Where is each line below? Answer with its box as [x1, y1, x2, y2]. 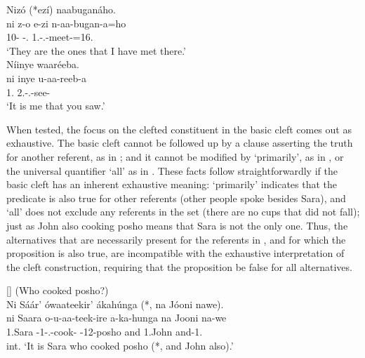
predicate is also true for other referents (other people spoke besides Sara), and [6, 190, 346, 205]
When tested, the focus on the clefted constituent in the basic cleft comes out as [6, 121, 352, 136]
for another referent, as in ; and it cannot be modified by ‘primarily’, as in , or [6, 149, 344, 164]
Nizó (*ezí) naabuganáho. [6, 2, 116, 16]
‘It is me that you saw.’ [6, 98, 105, 113]
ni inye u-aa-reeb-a [6, 70, 86, 85]
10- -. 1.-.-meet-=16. [6, 29, 93, 44]
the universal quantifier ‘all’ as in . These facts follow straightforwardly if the [6, 163, 338, 178]
